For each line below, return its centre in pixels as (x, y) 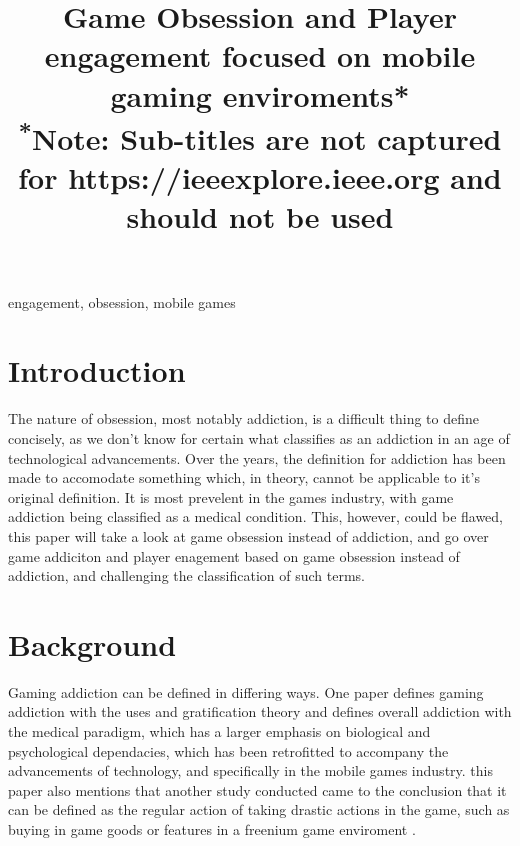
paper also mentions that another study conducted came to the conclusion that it (257, 789)
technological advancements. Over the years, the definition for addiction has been (257, 457)
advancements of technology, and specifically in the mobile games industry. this (250, 770)
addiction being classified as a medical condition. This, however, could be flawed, (256, 516)
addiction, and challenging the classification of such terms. (186, 575)
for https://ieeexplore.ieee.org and (260, 177)
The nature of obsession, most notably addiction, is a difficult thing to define (244, 418)
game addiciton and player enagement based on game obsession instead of (234, 555)
